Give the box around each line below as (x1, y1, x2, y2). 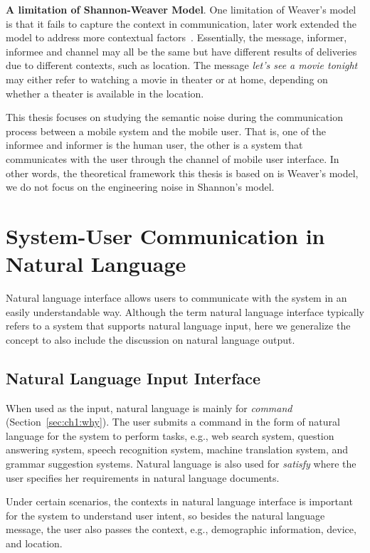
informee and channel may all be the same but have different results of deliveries (6, 43, 357, 58)
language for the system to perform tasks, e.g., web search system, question (6, 428, 334, 443)
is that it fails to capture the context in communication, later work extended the (6, 16, 356, 31)
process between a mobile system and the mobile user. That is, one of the (6, 123, 327, 138)
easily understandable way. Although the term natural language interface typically (6, 304, 364, 319)
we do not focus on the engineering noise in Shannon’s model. (6, 179, 275, 194)
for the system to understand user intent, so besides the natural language (6, 507, 325, 522)
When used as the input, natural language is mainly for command (6, 400, 292, 415)
